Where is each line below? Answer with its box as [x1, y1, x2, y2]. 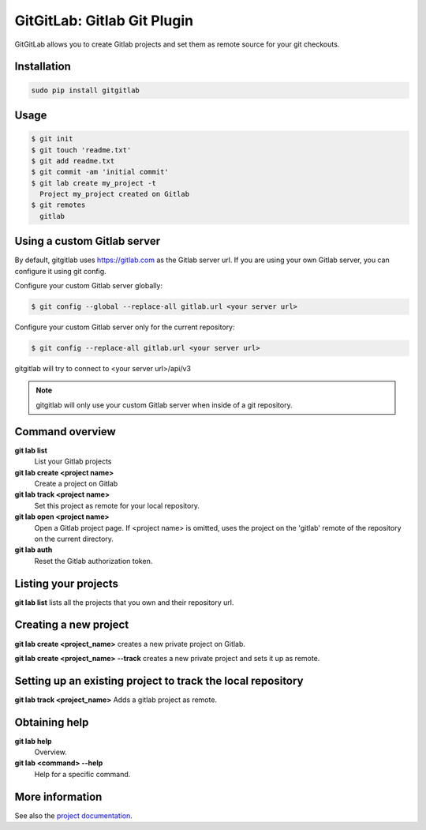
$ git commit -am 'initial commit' [31, 167, 169, 177]
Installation [14, 60, 71, 73]
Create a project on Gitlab [34, 479, 118, 488]
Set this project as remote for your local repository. [34, 501, 200, 510]
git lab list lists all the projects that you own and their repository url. [14, 597, 234, 607]
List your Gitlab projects [34, 456, 112, 466]
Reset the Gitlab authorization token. [34, 556, 153, 565]
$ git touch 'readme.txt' [31, 145, 132, 154]
